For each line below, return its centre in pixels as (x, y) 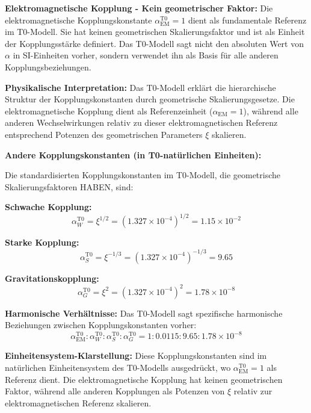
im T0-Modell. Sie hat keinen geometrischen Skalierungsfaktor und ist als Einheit (155, 32)
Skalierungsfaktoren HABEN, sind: (69, 186)
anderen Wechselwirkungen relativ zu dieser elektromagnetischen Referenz (141, 123)
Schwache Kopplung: (48, 207)
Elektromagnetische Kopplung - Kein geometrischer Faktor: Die (139, 8)
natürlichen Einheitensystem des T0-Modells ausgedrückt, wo (118, 368)
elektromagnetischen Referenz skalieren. (78, 402)
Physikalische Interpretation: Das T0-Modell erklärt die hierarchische (140, 87)
